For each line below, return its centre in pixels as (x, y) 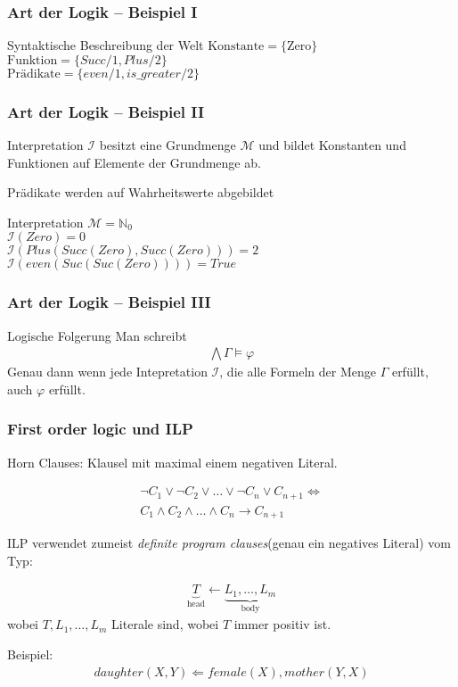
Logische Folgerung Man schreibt (97, 335)
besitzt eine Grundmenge (168, 145)
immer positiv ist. (282, 624)
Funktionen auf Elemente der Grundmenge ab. (134, 162)
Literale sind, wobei (165, 624)
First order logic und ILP (100, 429)
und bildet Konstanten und (332, 145)
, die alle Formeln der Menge (298, 372)
